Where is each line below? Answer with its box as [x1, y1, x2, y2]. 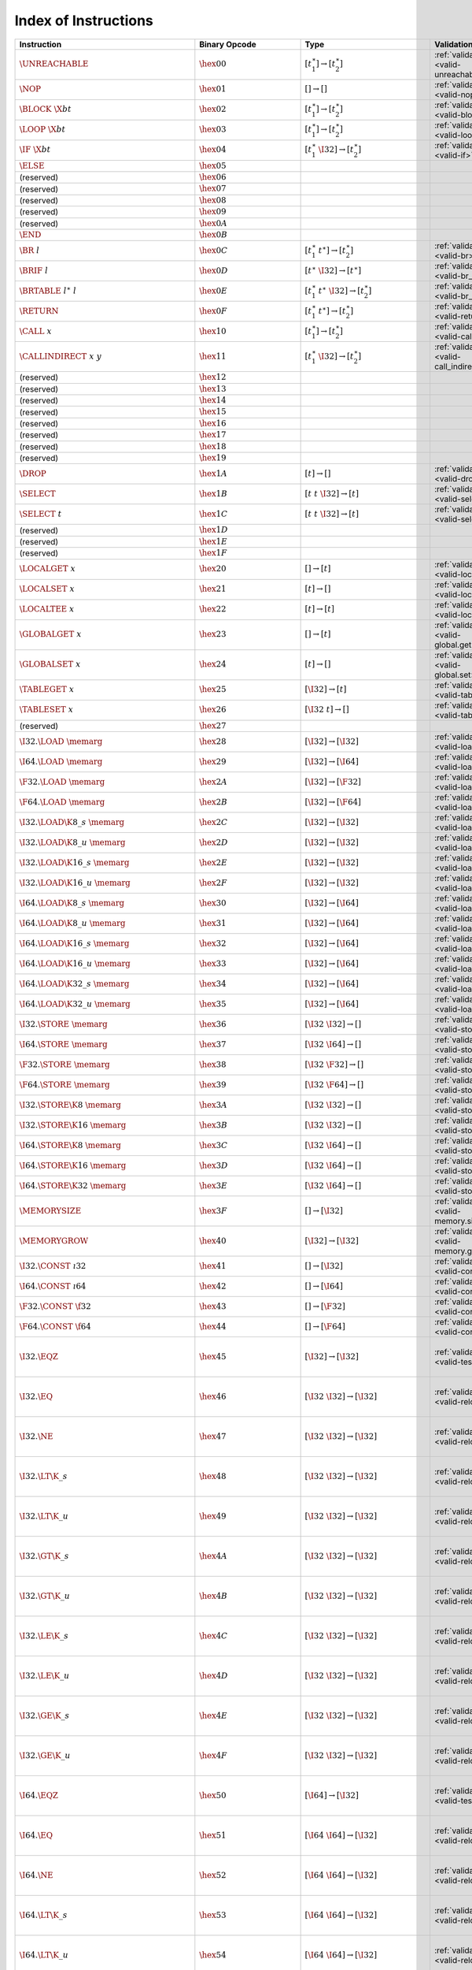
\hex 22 [199, 604, 227, 615]
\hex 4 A [199, 1551, 228, 1561]
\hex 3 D [199, 1160, 228, 1170]
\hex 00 [199, 59, 227, 69]
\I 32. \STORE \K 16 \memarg [19, 1120, 127, 1130]
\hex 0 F [199, 306, 227, 317]
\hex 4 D [199, 1671, 228, 1681]
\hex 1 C [199, 509, 228, 519]
